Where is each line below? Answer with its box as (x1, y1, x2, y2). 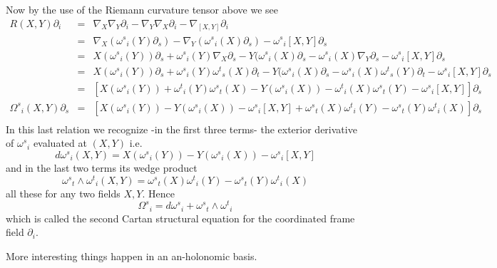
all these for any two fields (6, 185, 121, 200)
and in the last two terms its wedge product (6, 160, 198, 175)
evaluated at (33, 135, 87, 150)
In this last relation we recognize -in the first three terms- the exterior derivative (6, 121, 357, 136)
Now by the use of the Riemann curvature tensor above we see (6, 2, 278, 16)
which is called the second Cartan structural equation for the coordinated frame (6, 210, 355, 225)
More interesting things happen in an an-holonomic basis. (6, 248, 257, 263)
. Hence (142, 185, 175, 200)
